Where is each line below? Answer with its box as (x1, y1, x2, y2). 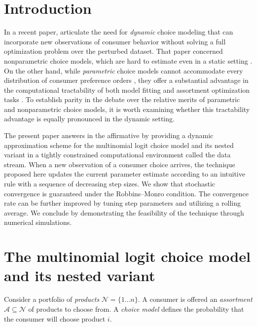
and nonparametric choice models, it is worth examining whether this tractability (4, 104, 250, 114)
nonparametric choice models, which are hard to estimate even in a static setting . (4, 55, 253, 66)
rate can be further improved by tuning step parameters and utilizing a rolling (4, 198, 241, 208)
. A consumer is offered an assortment (138, 294, 253, 304)
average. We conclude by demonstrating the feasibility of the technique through (4, 207, 244, 218)
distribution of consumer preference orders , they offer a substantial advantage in (4, 75, 249, 85)
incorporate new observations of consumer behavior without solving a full (4, 36, 226, 46)
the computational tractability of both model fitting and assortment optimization (4, 84, 250, 95)
